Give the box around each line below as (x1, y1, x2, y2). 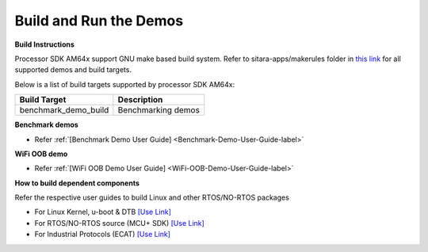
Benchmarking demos (117, 105, 200, 116)
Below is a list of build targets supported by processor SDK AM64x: (14, 79, 235, 89)
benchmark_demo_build (19, 105, 109, 116)
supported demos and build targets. (14, 65, 132, 74)
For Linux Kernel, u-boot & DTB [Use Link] (34, 207, 172, 217)
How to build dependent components (14, 178, 140, 188)
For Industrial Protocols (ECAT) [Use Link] (34, 230, 170, 239)
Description (117, 94, 163, 105)
